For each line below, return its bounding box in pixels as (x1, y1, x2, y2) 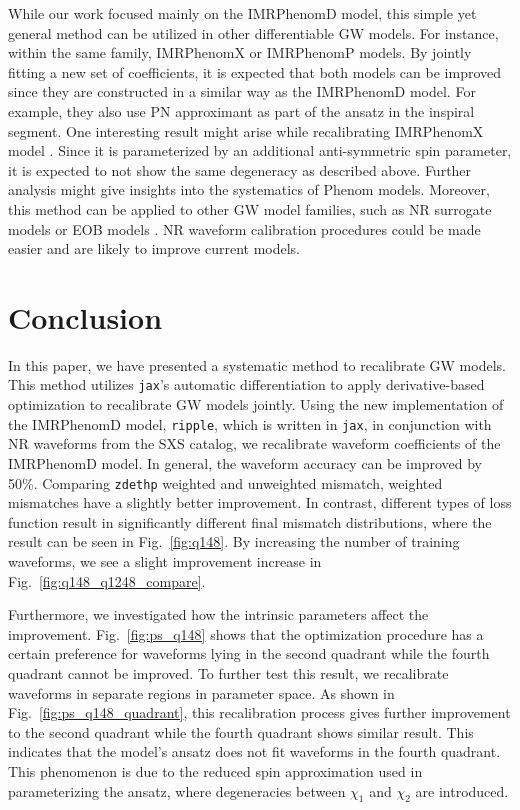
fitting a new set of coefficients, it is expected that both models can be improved (8, 61, 502, 82)
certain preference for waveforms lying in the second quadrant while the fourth (8, 643, 490, 664)
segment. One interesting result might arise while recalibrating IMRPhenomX (8, 120, 484, 141)
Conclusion (8, 296, 163, 337)
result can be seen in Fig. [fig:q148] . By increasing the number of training (8, 531, 460, 552)
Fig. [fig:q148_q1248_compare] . (8, 570, 206, 591)
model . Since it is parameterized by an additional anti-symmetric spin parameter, (8, 140, 512, 161)
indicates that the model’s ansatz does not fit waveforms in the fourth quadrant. (8, 741, 501, 762)
